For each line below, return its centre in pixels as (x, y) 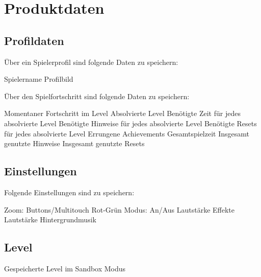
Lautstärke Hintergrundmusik (50, 220)
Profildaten (34, 40)
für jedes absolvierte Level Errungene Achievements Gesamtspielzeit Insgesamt (127, 133)
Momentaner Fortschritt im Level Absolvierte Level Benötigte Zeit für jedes (122, 113)
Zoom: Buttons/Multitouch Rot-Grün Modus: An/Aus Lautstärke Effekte (120, 209)
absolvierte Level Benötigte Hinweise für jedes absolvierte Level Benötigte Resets (130, 123)
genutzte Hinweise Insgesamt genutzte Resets (74, 143)
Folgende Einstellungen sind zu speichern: (69, 192)
